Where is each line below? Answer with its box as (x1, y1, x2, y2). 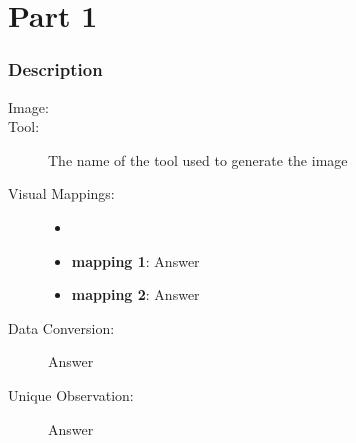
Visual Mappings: (8, 183, 115, 204)
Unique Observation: (8, 384, 134, 405)
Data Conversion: (8, 317, 115, 338)
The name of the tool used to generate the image (48, 149, 348, 170)
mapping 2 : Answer (71, 284, 200, 305)
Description (8, 57, 103, 82)
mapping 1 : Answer (71, 250, 200, 271)
